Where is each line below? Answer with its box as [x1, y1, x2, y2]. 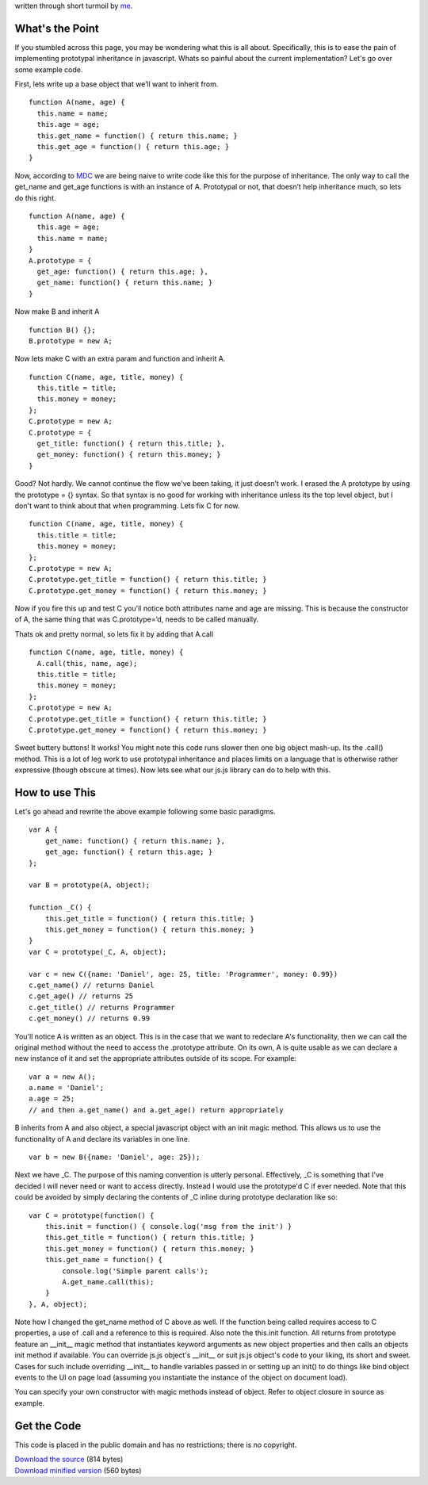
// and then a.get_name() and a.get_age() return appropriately [29, 1105, 285, 1114]
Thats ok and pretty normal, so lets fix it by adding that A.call [14, 629, 214, 638]
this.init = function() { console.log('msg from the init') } [44, 1222, 292, 1230]
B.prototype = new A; [29, 336, 113, 345]
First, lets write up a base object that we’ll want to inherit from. [14, 79, 219, 89]
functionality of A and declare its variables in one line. [14, 1134, 190, 1143]
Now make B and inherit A [14, 307, 100, 316]
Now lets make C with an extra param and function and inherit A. [14, 354, 226, 364]
